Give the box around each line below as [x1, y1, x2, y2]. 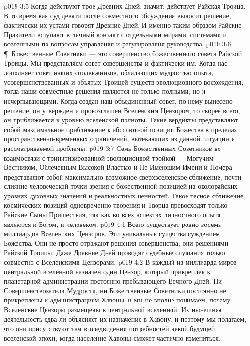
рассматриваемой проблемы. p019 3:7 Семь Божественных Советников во [4, 143, 221, 153]
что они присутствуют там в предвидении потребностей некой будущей [4, 323, 215, 333]
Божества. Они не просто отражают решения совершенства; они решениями [4, 238, 229, 248]
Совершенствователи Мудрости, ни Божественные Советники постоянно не [4, 285, 226, 295]
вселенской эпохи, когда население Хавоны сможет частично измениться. [4, 332, 220, 343]
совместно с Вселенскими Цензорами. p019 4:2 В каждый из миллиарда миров [4, 257, 237, 267]
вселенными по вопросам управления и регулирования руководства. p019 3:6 [4, 39, 231, 49]
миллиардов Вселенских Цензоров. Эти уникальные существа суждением [4, 228, 220, 239]
